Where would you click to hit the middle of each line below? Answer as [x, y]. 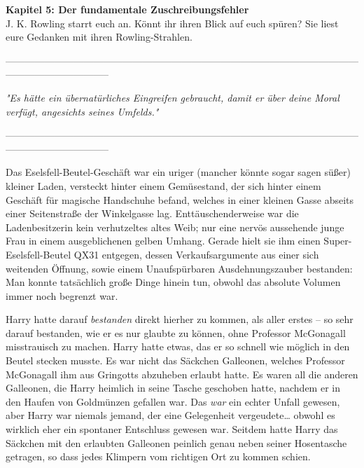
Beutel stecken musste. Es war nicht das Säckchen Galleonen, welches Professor [175, 360]
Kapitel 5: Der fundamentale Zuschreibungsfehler [127, 9]
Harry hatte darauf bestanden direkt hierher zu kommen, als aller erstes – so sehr [180, 319]
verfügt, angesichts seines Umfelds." [82, 111]
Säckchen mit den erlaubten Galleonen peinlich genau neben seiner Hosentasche [176, 442]
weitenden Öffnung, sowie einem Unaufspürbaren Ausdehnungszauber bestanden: [179, 268]
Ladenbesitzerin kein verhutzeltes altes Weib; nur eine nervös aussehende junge [175, 227]
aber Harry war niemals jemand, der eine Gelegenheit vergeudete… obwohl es [170, 415]
